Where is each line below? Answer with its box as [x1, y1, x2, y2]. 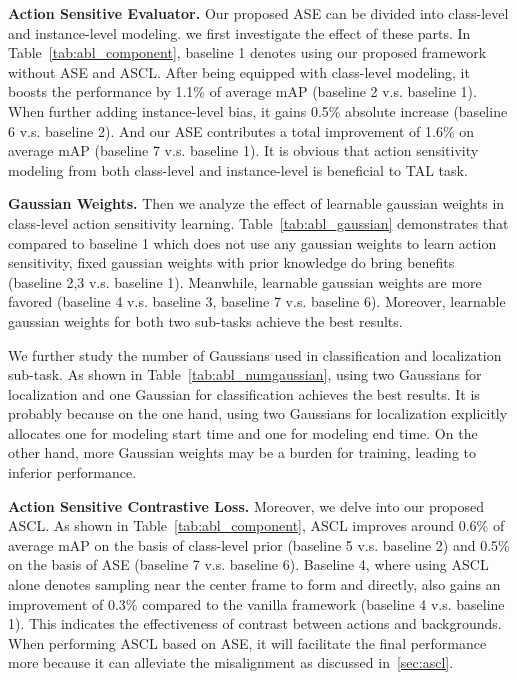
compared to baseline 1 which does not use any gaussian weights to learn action [8, 232, 497, 253]
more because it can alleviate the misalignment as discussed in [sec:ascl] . [8, 652, 454, 673]
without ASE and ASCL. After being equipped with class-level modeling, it [8, 61, 470, 82]
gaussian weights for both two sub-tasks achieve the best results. [8, 310, 403, 331]
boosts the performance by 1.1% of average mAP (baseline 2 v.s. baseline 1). [8, 81, 477, 102]
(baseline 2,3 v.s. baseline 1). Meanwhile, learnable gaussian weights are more [8, 271, 482, 292]
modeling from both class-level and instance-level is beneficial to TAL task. [8, 159, 468, 180]
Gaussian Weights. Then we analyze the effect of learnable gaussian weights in [8, 193, 505, 214]
